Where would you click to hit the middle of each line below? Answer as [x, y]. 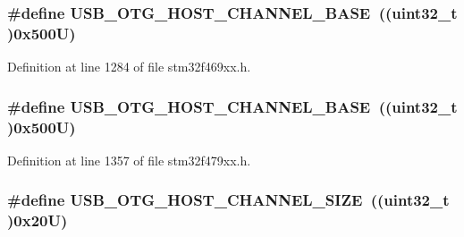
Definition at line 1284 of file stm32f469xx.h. [129, 67]
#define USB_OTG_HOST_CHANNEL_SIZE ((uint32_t [228, 200]
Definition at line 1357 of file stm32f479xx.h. [129, 160]
